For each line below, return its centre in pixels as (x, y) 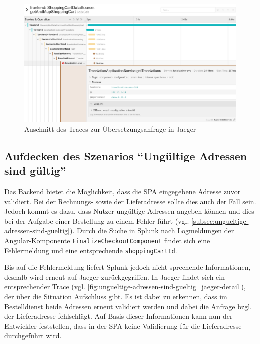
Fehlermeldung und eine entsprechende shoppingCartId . (91, 250)
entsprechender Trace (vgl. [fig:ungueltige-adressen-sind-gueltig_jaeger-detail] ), (125, 287)
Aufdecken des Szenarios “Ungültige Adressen (126, 155)
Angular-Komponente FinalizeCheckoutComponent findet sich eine (107, 240)
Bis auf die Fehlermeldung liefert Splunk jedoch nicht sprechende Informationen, (127, 267)
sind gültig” (35, 170)
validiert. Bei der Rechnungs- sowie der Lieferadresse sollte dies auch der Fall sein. (130, 201)
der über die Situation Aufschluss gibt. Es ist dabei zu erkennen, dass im (116, 297)
